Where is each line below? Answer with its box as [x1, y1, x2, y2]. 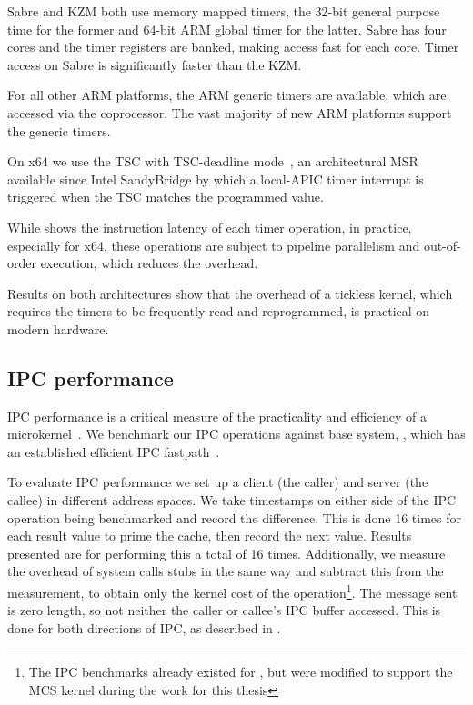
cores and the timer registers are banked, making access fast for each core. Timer [7, 37, 459, 56]
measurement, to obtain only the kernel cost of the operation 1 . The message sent [7, 581, 458, 601]
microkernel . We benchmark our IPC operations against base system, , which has [7, 424, 466, 443]
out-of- [423, 235, 461, 254]
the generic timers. [7, 121, 111, 140]
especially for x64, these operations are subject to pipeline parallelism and [7, 235, 420, 254]
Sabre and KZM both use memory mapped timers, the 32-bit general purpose [7, 2, 440, 20]
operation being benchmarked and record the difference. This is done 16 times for [7, 508, 462, 527]
